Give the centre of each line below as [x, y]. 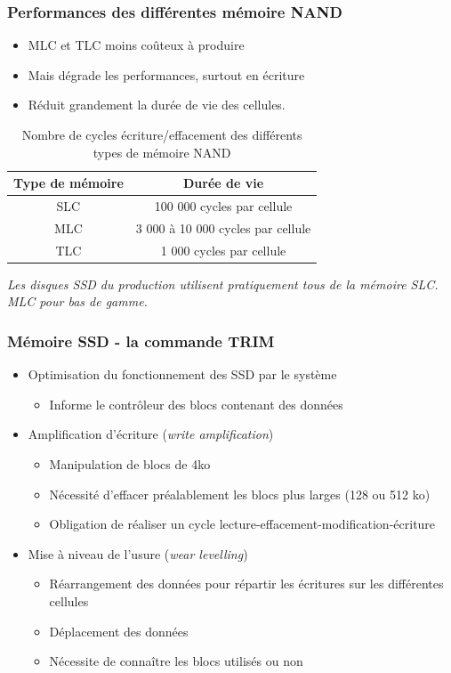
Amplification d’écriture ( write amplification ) [151, 434]
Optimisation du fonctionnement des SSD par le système [182, 374]
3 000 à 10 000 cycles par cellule [223, 227]
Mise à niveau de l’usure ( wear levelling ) [138, 553]
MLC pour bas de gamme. [77, 301]
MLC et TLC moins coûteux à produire [136, 45]
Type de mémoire [68, 183]
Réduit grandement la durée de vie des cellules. [157, 105]
